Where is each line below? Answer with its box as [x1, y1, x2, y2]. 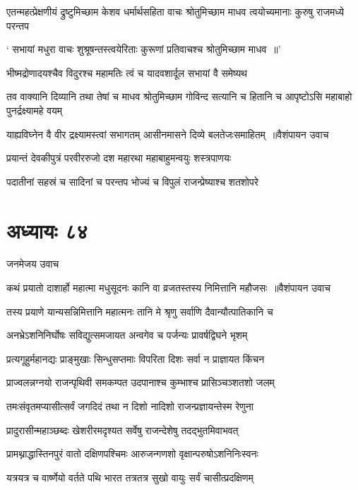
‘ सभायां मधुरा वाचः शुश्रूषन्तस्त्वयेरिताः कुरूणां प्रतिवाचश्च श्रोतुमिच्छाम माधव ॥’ [6, 42, 281, 56]
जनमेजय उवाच [6, 256, 59, 271]
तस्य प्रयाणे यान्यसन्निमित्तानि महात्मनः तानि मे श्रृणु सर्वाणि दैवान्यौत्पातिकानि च [6, 304, 273, 318]
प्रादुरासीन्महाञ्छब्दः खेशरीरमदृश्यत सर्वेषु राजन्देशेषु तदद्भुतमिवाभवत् [6, 422, 239, 437]
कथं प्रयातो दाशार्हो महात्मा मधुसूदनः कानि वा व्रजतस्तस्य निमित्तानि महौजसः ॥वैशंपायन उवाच [6, 280, 330, 295]
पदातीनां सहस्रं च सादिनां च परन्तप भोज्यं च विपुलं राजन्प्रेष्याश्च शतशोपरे [6, 174, 258, 189]
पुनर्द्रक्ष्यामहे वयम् [6, 102, 63, 117]
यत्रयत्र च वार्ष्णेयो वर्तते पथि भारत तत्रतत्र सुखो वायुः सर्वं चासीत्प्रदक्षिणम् [6, 470, 253, 484]
